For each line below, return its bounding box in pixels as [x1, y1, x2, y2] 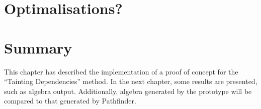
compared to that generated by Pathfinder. [4, 95, 136, 106]
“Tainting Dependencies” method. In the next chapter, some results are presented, [4, 76, 257, 86]
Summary [4, 37, 72, 57]
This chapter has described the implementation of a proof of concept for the [4, 66, 238, 76]
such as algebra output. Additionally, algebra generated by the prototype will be [4, 85, 252, 96]
